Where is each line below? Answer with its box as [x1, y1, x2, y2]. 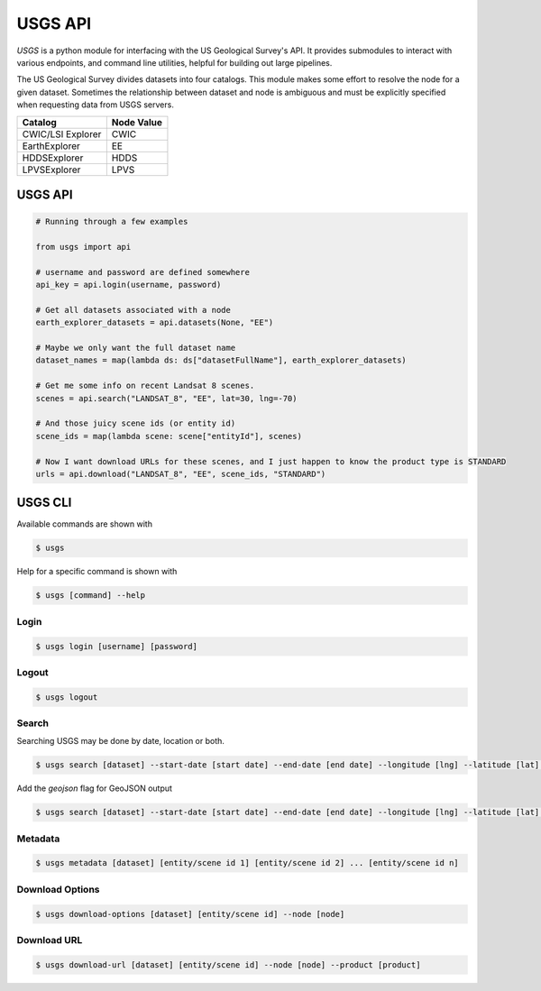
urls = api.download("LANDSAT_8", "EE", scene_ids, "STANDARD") [35, 469, 326, 479]
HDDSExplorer [22, 151, 84, 164]
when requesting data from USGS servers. [16, 99, 175, 110]
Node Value [111, 115, 162, 128]
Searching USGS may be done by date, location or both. [16, 736, 225, 747]
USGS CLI [16, 495, 72, 510]
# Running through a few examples [35, 216, 188, 227]
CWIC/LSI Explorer [22, 127, 102, 140]
